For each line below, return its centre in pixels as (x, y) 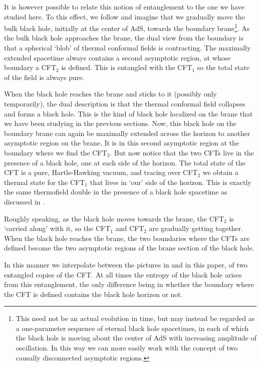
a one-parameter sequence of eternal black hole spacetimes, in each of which (132, 328)
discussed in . (25, 201)
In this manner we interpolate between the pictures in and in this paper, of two (126, 264)
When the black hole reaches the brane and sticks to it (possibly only (110, 94)
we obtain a (220, 172)
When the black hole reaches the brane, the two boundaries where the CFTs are (127, 238)
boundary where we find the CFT (56, 152)
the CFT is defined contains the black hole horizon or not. (93, 294)
